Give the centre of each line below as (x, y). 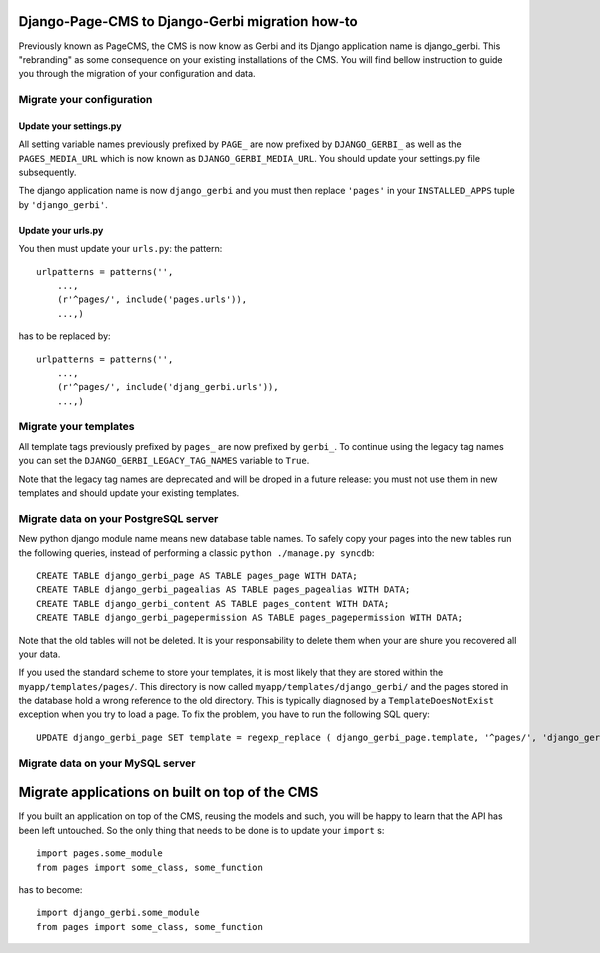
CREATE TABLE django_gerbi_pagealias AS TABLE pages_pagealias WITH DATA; (223, 589)
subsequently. (47, 172)
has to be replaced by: (64, 336)
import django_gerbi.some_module (118, 913)
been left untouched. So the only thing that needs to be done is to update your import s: (201, 830)
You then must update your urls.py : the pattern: (120, 249)
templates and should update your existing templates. (129, 493)
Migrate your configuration (85, 100)
